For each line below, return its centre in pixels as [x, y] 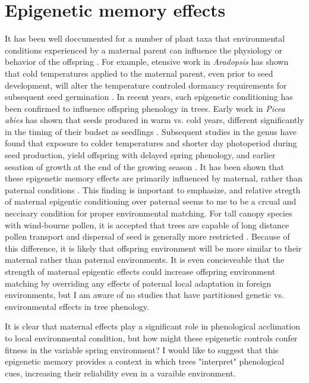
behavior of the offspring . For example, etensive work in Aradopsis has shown [147, 62]
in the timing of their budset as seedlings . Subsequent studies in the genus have [151, 131]
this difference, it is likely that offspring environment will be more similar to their [153, 248]
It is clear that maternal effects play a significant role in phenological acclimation [152, 326]
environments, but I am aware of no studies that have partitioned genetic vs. [144, 295]
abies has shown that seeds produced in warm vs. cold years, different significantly [154, 120]
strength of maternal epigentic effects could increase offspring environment [140, 271]
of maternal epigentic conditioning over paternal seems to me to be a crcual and [151, 201]
